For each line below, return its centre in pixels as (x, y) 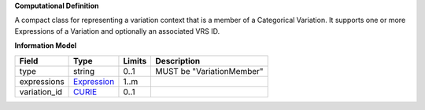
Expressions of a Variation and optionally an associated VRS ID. (117, 31)
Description (178, 60)
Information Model (46, 46)
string (84, 71)
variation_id (41, 92)
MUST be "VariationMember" (209, 71)
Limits (135, 60)
